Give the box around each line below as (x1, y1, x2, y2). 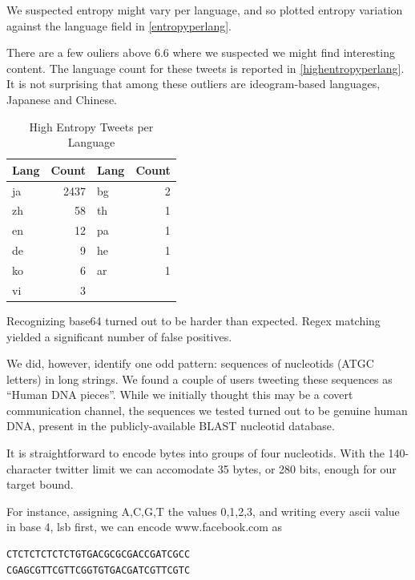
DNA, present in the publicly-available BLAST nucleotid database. (6, 417, 335, 434)
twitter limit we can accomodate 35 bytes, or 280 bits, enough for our (55, 460, 397, 477)
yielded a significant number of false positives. (6, 328, 232, 344)
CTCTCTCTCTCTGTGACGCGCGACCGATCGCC (6, 549, 191, 561)
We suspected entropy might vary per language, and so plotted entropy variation (6, 2, 403, 18)
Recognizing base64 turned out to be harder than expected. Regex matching (6, 312, 381, 328)
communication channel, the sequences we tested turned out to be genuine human (6, 401, 408, 418)
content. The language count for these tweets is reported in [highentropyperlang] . (6, 59, 405, 76)
